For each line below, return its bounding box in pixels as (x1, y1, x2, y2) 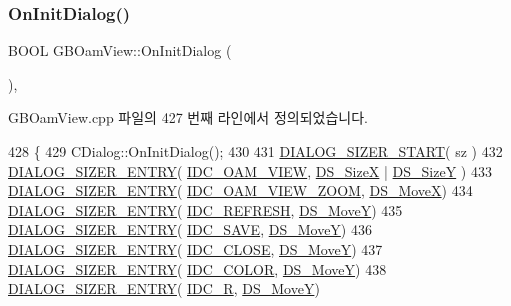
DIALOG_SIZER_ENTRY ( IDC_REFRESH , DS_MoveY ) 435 (8, 199, 403, 220)
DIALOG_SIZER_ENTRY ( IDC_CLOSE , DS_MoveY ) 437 (8, 238, 383, 259)
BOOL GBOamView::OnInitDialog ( (8, 40, 232, 61)
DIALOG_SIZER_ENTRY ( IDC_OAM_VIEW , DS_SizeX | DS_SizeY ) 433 (8, 160, 492, 181)
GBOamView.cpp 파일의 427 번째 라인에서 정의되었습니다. (8, 107, 368, 128)
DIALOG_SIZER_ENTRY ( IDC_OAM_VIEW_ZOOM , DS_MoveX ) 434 (8, 180, 473, 201)
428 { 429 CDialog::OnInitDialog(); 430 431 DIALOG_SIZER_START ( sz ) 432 (8, 141, 503, 161)
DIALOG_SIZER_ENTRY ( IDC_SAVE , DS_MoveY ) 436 (8, 219, 372, 240)
